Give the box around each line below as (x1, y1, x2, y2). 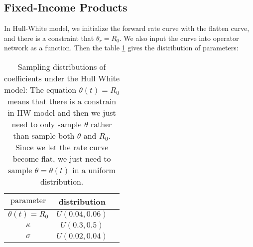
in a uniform (72, 164, 116, 176)
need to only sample (11, 118, 82, 130)
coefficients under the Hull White (4, 72, 120, 84)
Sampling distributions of (17, 60, 106, 72)
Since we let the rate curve (15, 141, 109, 153)
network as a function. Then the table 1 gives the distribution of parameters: (4, 42, 239, 53)
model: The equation (4, 83, 77, 95)
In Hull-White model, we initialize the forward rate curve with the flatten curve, (4, 23, 250, 33)
